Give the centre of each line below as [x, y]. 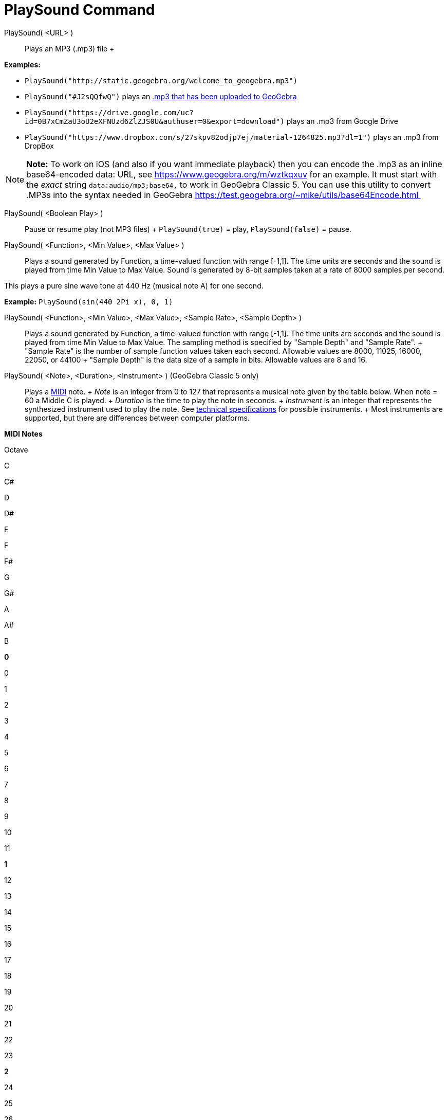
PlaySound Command [80, 10]
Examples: [22, 64]
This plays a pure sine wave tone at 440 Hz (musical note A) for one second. [134, 285]
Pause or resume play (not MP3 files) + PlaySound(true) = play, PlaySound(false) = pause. [188, 229]
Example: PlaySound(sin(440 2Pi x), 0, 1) [89, 301]
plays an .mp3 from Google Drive [342, 121]
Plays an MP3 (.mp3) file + [70, 48]
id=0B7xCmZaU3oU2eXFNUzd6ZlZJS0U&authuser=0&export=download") [155, 121]
